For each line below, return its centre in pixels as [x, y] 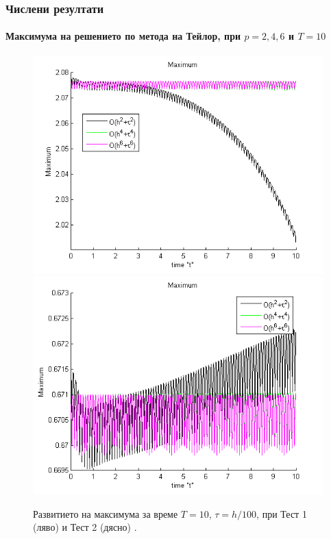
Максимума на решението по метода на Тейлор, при [123, 36]
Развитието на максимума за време [106, 513]
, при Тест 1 [282, 513]
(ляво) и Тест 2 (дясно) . [85, 527]
